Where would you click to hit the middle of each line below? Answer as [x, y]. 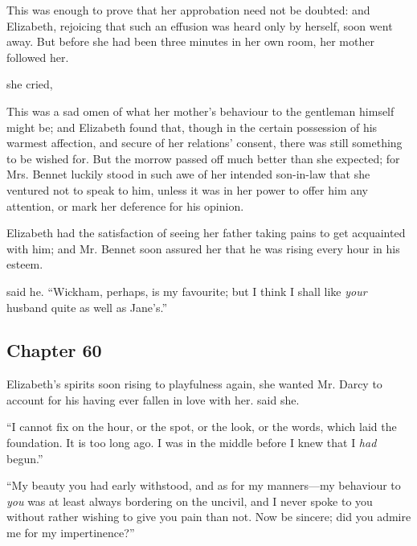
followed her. [38, 57]
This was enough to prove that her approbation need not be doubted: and [188, 10]
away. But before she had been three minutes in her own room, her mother [190, 41]
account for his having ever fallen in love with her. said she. [153, 399]
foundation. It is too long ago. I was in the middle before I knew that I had [192, 443]
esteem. [25, 264]
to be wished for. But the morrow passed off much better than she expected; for [203, 158]
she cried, [30, 84]
